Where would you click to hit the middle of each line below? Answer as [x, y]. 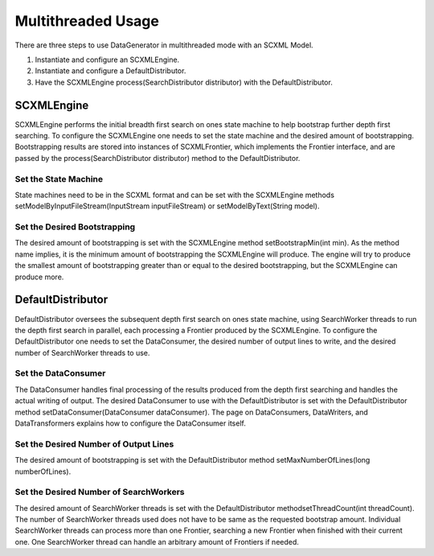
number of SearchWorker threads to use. [82, 352]
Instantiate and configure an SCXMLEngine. [107, 60]
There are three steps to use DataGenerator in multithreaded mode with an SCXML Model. [164, 45]
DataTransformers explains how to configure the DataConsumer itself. [131, 423]
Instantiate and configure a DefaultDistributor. [111, 71]
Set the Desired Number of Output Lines [94, 444]
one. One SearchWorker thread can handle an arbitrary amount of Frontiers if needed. [157, 542]
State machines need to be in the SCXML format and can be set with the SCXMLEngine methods [175, 195]
